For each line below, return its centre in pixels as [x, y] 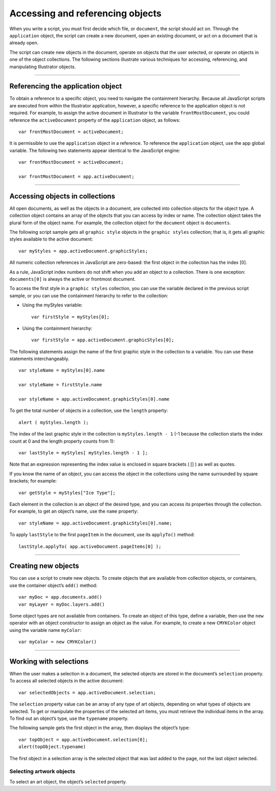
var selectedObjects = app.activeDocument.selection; [87, 693]
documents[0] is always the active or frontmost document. [73, 279]
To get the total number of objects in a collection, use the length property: [89, 411]
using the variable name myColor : [45, 630]
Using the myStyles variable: [52, 305]
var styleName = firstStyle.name [60, 385]
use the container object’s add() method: [53, 585]
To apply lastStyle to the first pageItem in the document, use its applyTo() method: [102, 535]
